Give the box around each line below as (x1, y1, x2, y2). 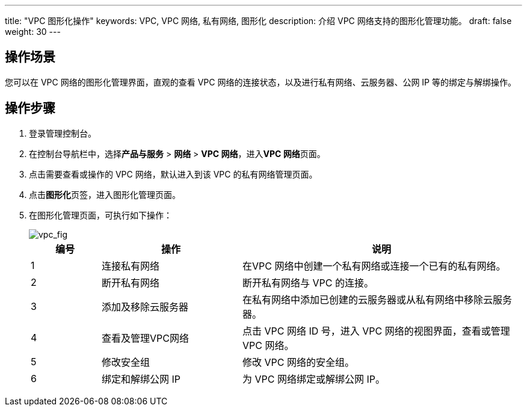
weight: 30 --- (5, 26, 61, 37)
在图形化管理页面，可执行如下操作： (29, 209, 172, 220)
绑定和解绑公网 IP (101, 372, 181, 385)
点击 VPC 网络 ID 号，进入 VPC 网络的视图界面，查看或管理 (242, 324, 510, 337)
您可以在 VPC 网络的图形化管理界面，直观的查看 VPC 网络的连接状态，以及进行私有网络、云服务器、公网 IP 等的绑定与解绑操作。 (5, 76, 516, 87)
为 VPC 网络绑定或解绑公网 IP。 (242, 372, 385, 385)
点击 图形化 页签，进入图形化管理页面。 (29, 189, 180, 200)
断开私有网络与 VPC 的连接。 (242, 276, 374, 289)
